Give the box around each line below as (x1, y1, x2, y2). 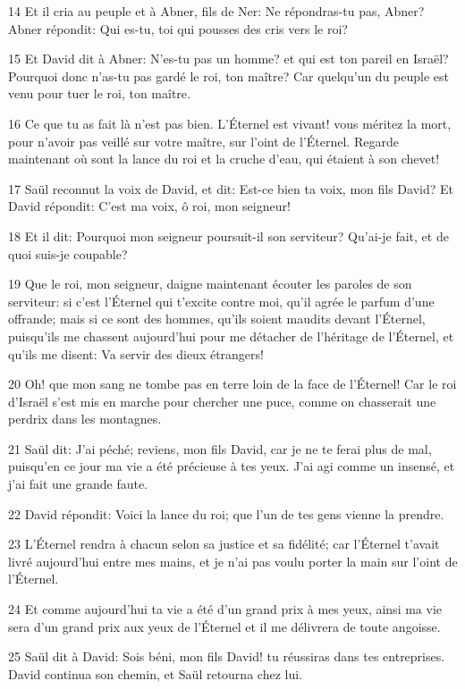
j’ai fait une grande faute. (8, 475, 148, 493)
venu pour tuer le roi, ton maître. (8, 84, 190, 103)
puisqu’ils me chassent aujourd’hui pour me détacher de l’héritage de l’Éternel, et (8, 326, 454, 345)
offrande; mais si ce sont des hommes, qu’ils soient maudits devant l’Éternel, (8, 309, 426, 328)
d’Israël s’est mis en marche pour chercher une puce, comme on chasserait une (8, 391, 436, 410)
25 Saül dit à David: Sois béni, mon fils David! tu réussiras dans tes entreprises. (8, 647, 445, 666)
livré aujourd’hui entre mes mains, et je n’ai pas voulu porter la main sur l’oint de (8, 551, 458, 570)
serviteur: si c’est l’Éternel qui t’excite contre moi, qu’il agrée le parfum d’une (8, 291, 435, 310)
